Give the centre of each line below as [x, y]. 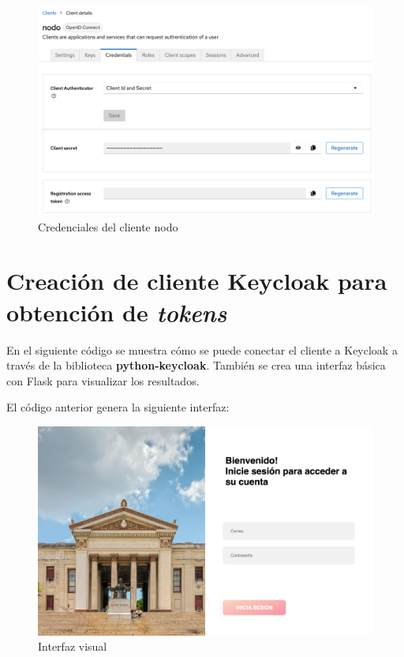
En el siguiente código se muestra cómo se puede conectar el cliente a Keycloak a [202, 349]
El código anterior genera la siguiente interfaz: [118, 407]
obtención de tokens [117, 312]
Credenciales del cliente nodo [108, 226]
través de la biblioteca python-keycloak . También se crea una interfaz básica [196, 365]
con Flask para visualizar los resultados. [103, 380]
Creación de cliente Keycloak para [197, 281]
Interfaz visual [73, 646]
